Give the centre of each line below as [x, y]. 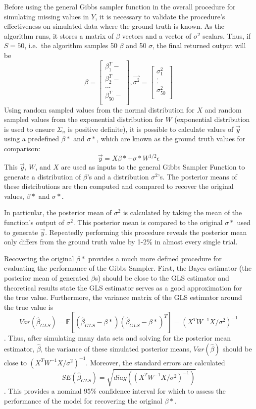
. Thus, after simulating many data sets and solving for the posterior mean [117, 338]
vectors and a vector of [157, 35]
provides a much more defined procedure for [155, 258]
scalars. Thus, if [227, 35]
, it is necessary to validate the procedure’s [160, 16]
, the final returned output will [199, 45]
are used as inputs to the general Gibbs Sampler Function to [153, 167]
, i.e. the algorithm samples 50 [71, 45]
